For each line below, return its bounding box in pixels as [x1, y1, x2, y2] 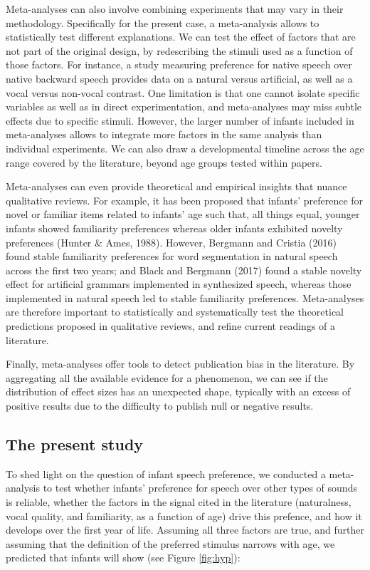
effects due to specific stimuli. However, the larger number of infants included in [6, 113, 354, 128]
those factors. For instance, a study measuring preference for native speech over [6, 57, 352, 72]
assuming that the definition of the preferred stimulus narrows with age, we [6, 536, 335, 551]
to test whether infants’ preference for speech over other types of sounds [43, 480, 357, 495]
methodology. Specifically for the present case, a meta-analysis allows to [6, 15, 319, 30]
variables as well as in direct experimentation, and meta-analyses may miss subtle [6, 99, 362, 114]
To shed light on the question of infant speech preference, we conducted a [6, 466, 326, 481]
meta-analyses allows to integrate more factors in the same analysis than [6, 127, 322, 142]
